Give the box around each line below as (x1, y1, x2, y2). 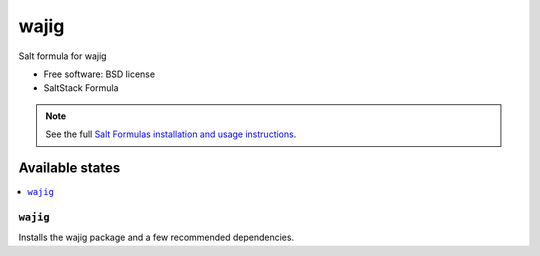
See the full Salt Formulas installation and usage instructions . (45, 128, 297, 140)
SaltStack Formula (43, 82, 119, 94)
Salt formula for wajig (18, 50, 107, 62)
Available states (18, 159, 121, 176)
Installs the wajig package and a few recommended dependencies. (18, 231, 295, 244)
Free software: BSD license (43, 68, 155, 80)
